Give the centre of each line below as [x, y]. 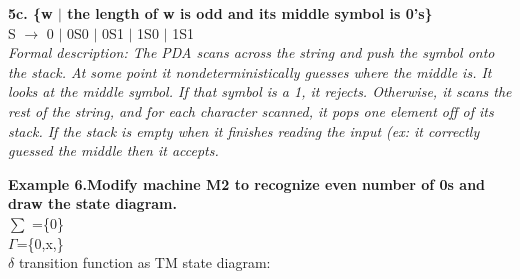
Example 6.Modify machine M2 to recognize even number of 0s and [247, 183]
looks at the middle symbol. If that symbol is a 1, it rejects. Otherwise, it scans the [260, 91]
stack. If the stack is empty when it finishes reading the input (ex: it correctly [244, 130]
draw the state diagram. [92, 203]
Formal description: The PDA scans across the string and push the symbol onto [251, 52]
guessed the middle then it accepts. [113, 150]
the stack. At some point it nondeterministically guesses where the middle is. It [250, 71]
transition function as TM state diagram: [144, 262]
